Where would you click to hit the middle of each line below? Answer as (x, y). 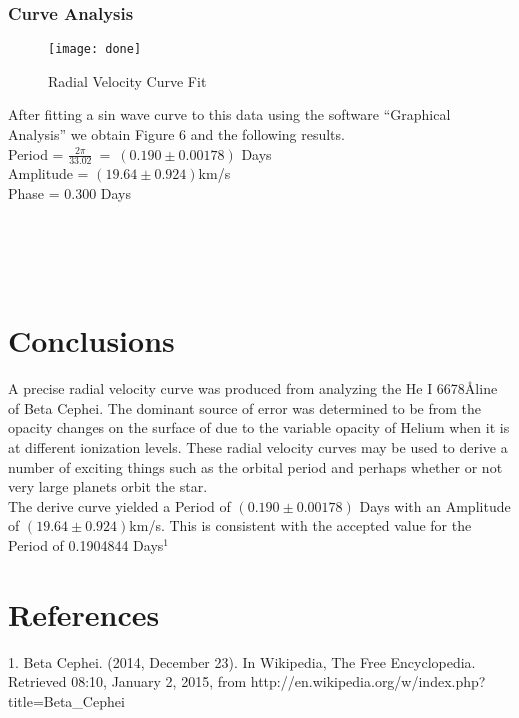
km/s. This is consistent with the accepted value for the (300, 525)
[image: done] (95, 49)
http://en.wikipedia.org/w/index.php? (368, 681)
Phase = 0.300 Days (70, 193)
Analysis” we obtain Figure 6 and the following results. (176, 134)
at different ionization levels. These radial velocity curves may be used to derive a (258, 446)
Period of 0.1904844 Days (86, 544)
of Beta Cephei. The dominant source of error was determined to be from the (245, 407)
